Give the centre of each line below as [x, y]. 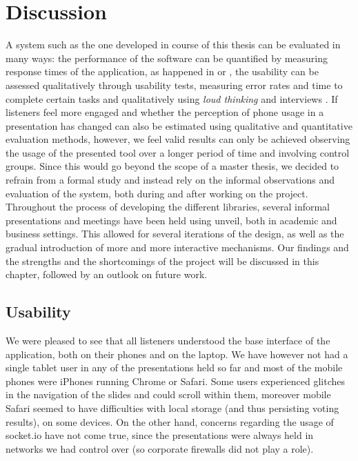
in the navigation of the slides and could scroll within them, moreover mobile [168, 394]
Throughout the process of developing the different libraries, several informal [168, 207]
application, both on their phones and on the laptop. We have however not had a [177, 354]
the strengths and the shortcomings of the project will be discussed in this [162, 261]
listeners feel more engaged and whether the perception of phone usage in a [165, 112]
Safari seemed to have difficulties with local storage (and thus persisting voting [172, 408]
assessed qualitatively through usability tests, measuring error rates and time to [174, 85]
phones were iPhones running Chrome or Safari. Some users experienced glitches [176, 381]
